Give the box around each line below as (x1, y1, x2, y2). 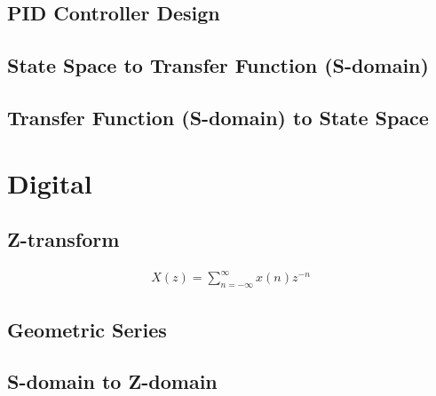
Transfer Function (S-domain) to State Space (7, 103, 429, 131)
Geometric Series (7, 315, 167, 343)
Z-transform (7, 226, 120, 253)
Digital (7, 164, 92, 201)
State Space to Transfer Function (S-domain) (7, 51, 429, 79)
